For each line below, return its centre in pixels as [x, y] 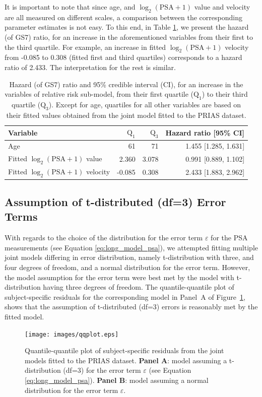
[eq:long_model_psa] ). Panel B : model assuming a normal [117, 380]
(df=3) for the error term [102, 370]
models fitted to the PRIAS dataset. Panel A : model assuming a [126, 360]
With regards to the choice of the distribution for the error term [104, 238]
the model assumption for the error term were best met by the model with [119, 277]
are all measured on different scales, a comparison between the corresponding [123, 17]
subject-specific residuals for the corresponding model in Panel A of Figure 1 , [125, 296]
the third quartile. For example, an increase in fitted [85, 47]
